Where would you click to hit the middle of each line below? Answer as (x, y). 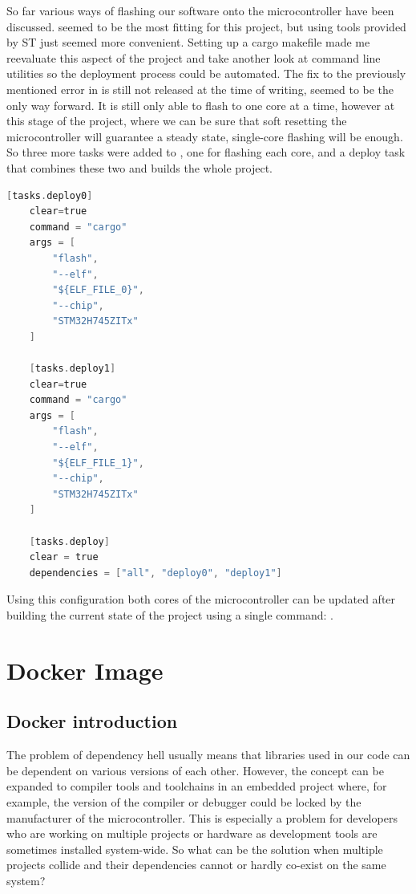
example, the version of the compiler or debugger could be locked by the (184, 801)
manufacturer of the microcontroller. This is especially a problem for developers (202, 817)
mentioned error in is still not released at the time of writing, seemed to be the (200, 89)
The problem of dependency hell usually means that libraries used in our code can (208, 755)
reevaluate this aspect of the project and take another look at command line (194, 57)
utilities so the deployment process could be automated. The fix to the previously (206, 73)
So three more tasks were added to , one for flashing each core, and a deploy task (206, 152)
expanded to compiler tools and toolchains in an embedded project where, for (197, 786)
